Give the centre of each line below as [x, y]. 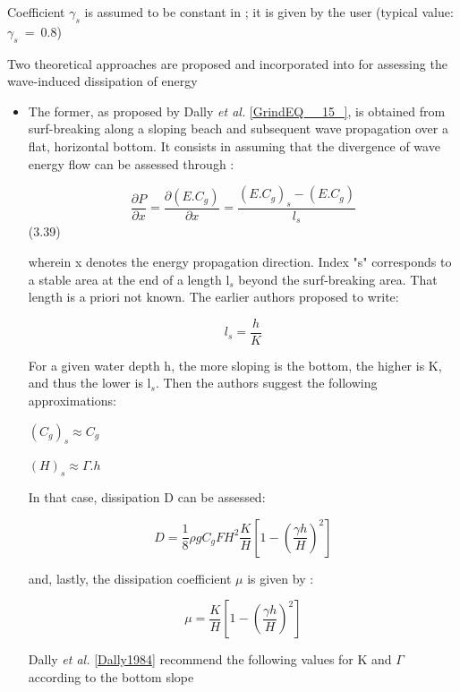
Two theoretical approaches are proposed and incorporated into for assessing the [227, 63]
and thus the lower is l [89, 383]
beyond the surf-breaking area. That [338, 279]
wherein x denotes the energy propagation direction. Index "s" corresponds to [240, 262]
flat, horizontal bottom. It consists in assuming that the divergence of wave [234, 145]
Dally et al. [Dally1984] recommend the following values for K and [210, 659]
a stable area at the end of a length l [129, 279]
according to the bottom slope [111, 677]
